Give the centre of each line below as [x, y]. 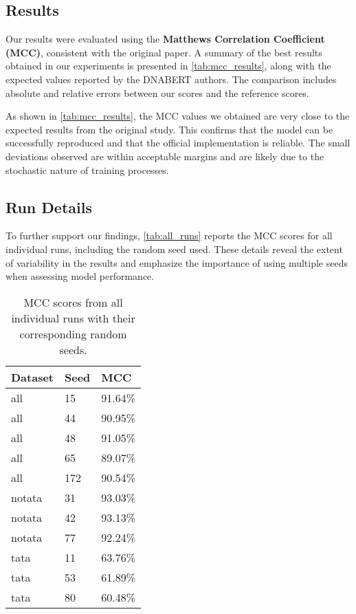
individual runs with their [73, 318]
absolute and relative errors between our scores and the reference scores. [157, 92]
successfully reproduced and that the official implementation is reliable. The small [178, 143]
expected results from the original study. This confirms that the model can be [169, 129]
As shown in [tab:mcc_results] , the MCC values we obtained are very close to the [178, 116]
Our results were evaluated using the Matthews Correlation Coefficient [165, 39]
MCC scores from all [73, 302]
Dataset [33, 377]
